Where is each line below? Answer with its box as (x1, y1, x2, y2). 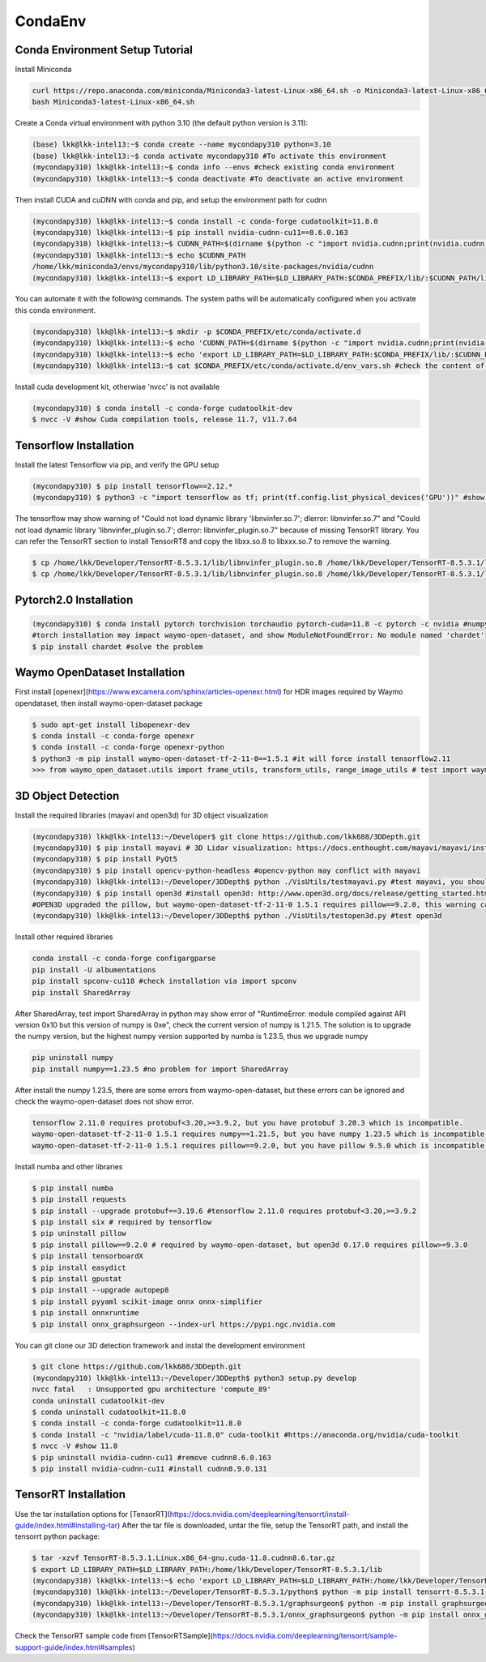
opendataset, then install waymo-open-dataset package (15, 698, 202, 708)
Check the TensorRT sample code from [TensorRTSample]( (15, 1631, 214, 1641)
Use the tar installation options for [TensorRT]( (15, 1509, 170, 1519)
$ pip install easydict (32, 1263, 127, 1272)
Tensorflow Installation (15, 438, 134, 452)
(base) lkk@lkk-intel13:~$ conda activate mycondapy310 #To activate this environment (32, 151, 387, 160)
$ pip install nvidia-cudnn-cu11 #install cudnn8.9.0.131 (32, 1464, 267, 1473)
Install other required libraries (15, 932, 113, 942)
